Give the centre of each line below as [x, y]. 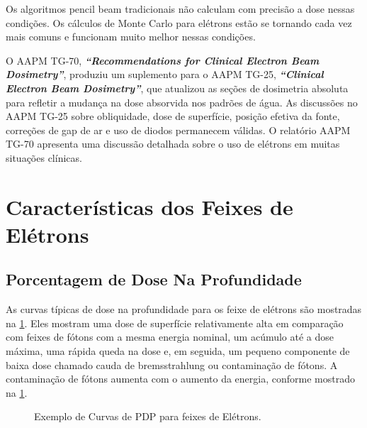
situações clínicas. [44, 157]
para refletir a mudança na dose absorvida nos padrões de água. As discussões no [182, 102]
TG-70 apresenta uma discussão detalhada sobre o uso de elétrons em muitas [173, 144]
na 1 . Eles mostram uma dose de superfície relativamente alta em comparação [175, 323]
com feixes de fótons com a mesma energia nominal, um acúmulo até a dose [170, 337]
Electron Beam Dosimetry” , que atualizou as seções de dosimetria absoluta [177, 88]
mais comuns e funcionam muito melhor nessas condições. [131, 37]
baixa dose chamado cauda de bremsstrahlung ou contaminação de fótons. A [172, 364]
